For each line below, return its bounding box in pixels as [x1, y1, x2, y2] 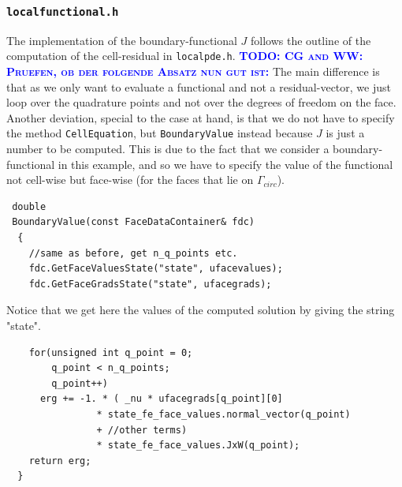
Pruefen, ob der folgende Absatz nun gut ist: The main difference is [6, 63, 380, 80]
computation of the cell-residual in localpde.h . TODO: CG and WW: [6, 47, 363, 64]
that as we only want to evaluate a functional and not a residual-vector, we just [6, 78, 391, 95]
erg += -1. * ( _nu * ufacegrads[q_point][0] [39, 393, 283, 405]
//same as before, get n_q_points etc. [28, 247, 238, 259]
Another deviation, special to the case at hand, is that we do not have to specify [6, 109, 395, 125]
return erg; [28, 455, 91, 466]
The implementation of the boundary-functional [6, 32, 237, 48]
